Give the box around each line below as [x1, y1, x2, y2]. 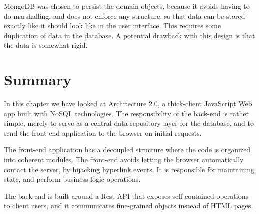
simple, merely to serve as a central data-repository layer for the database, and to [4, 118, 254, 128]
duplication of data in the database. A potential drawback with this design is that [4, 30, 255, 40]
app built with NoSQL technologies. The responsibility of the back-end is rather [4, 108, 249, 118]
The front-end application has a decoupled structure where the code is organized [4, 144, 251, 155]
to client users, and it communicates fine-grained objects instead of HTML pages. [4, 200, 253, 211]
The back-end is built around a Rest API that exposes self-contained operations [4, 190, 248, 201]
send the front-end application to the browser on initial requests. [4, 127, 202, 138]
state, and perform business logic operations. [4, 174, 141, 184]
